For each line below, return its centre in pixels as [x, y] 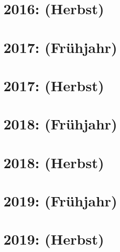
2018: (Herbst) [54, 162]
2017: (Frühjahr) [60, 47]
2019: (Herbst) [54, 239]
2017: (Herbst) [54, 85]
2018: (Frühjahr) [60, 124]
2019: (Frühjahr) [60, 201]
